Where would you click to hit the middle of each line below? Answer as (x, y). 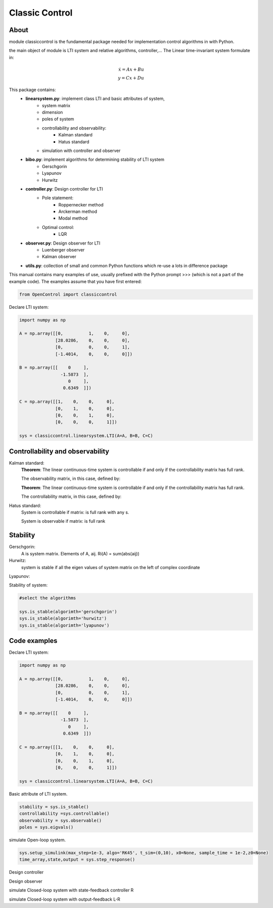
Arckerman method (78, 211)
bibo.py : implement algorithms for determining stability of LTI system (95, 160)
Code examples (33, 641)
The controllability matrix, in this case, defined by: (71, 496)
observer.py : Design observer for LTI (63, 243)
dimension (53, 112)
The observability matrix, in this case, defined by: (71, 479)
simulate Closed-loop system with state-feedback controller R (71, 890)
